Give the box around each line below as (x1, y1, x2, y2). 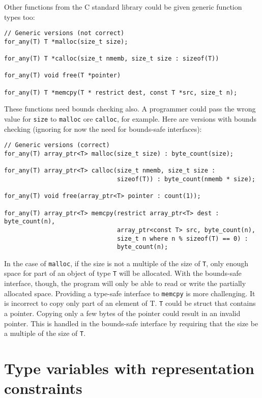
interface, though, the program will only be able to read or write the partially (4, 278, 246, 289)
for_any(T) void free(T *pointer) (4, 72, 121, 79)
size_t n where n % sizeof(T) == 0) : (117, 235, 248, 242)
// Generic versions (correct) (4, 141, 110, 149)
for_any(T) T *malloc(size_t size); (4, 38, 128, 45)
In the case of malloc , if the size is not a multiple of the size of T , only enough (4, 258, 249, 268)
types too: (4, 11, 35, 22)
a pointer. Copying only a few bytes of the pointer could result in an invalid (4, 308, 241, 319)
